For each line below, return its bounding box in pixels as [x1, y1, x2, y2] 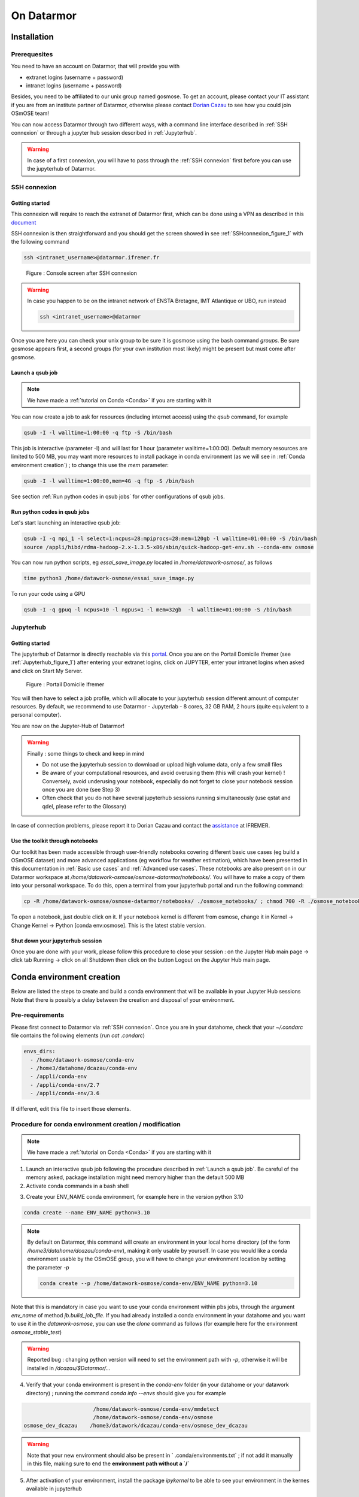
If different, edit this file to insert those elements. [11, 1105, 131, 1113]
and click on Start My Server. [11, 667, 83, 674]
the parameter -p [27, 1263, 69, 1271]
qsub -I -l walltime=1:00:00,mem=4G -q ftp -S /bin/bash [23, 477, 194, 484]
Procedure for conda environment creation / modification [11, 1120, 181, 1128]
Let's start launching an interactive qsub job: [11, 519, 121, 526]
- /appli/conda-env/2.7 [30, 1081, 100, 1088]
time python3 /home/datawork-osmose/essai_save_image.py [23, 575, 194, 582]
